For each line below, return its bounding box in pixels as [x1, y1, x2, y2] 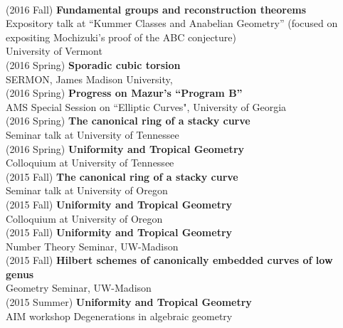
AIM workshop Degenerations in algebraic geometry [6, 308, 233, 323]
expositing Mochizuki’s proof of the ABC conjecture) [6, 29, 237, 44]
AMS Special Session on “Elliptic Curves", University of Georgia [6, 99, 287, 114]
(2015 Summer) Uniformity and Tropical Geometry [6, 295, 252, 310]
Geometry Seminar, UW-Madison [6, 280, 152, 295]
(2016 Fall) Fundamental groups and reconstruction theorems [6, 1, 307, 16]
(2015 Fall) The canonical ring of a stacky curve [6, 169, 238, 184]
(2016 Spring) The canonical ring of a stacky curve [6, 113, 250, 128]
